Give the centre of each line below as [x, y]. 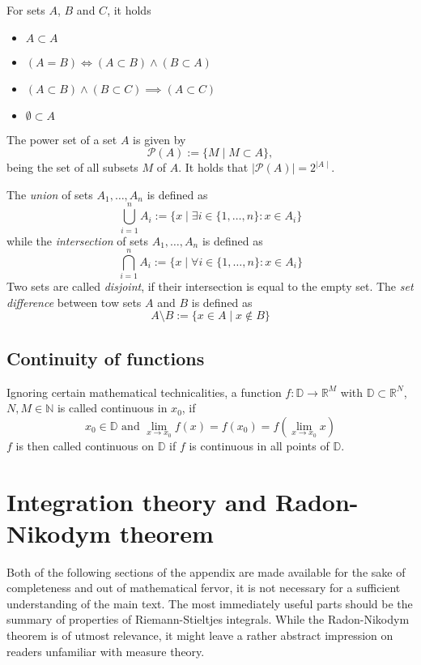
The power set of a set [62, 139]
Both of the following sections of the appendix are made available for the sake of [206, 571]
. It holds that [213, 167]
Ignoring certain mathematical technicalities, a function [144, 392]
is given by [159, 139]
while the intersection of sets [78, 240]
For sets [26, 10]
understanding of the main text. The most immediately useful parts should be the [210, 603]
